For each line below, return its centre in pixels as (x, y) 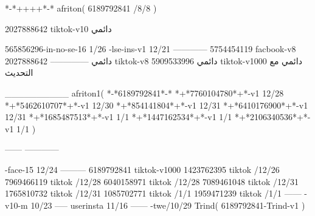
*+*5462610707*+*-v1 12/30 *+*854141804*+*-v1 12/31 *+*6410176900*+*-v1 (157, 105)
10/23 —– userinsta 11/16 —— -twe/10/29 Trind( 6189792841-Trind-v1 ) (168, 205)
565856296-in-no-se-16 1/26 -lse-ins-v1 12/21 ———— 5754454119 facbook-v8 (151, 49)
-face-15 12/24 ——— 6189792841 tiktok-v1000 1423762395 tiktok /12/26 (142, 169)
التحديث (19, 73)
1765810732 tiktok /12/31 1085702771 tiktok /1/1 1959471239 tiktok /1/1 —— (153, 193)
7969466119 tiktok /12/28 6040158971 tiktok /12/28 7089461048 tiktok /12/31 (152, 181)
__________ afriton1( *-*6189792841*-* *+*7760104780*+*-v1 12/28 (144, 93)
